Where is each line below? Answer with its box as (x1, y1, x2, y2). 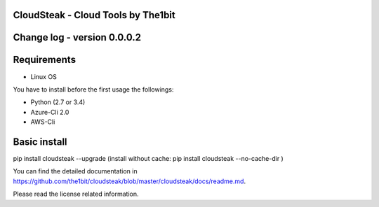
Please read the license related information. (13, 190, 140, 199)
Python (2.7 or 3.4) (30, 98, 86, 106)
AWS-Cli (30, 117, 55, 126)
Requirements (13, 54, 77, 66)
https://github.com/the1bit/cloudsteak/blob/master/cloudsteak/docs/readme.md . (13, 177, 246, 185)
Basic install (13, 136, 67, 148)
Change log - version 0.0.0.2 (13, 31, 142, 43)
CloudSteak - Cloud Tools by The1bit (13, 9, 175, 21)
